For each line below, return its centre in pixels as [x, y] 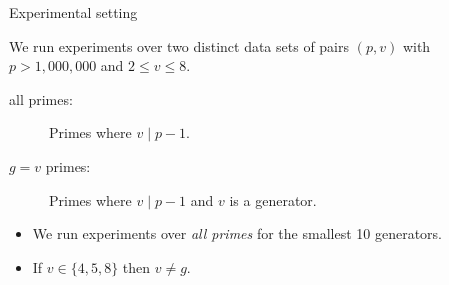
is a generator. [273, 199]
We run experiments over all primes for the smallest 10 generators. [237, 233]
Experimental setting [73, 12]
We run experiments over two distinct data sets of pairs [179, 45]
